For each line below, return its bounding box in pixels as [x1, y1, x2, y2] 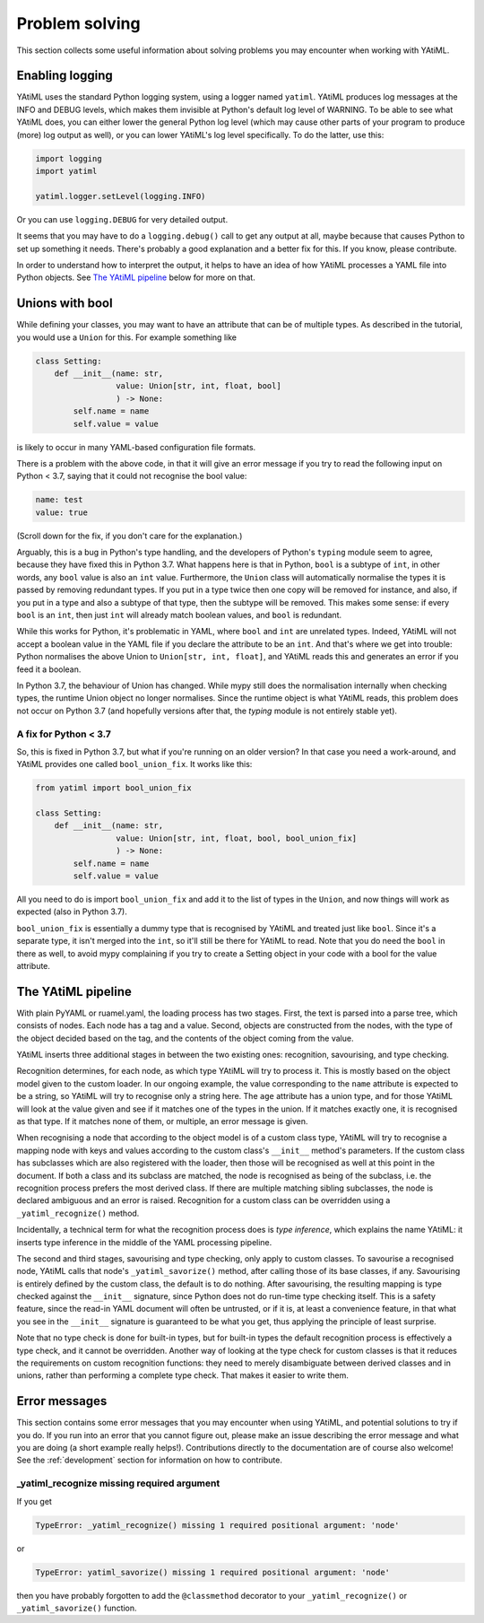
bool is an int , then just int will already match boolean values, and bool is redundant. [16, 610, 342, 621]
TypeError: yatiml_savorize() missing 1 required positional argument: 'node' [35, 1566, 390, 1577]
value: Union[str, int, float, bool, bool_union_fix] [115, 833, 358, 843]
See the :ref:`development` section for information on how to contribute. [16, 1454, 282, 1466]
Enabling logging [16, 68, 114, 83]
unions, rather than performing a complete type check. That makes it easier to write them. [16, 1370, 349, 1381]
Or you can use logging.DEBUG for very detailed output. [16, 214, 229, 224]
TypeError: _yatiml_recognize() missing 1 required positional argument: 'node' [35, 1520, 400, 1530]
